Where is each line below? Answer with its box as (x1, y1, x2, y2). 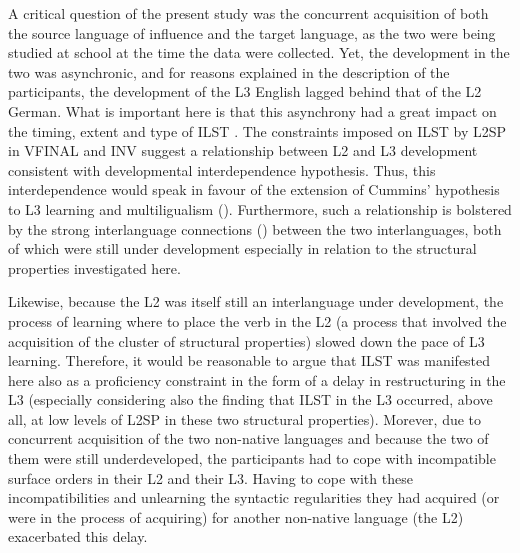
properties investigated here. (8, 257, 181, 278)
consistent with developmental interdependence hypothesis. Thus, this (8, 159, 436, 180)
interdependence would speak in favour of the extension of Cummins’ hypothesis (8, 179, 500, 200)
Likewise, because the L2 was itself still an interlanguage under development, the (8, 291, 504, 312)
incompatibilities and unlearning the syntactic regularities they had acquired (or (8, 487, 500, 508)
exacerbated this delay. (8, 526, 148, 547)
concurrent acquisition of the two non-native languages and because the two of (8, 428, 489, 449)
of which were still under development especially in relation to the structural (8, 238, 477, 259)
